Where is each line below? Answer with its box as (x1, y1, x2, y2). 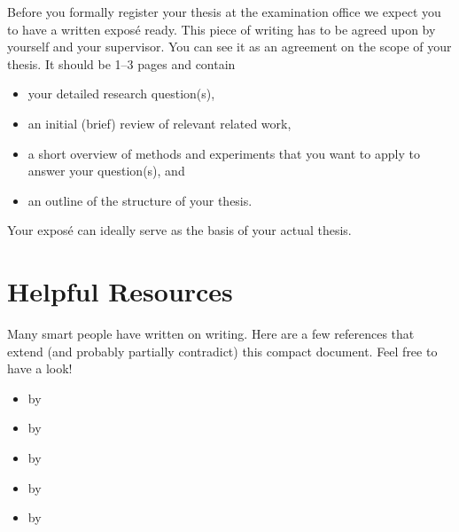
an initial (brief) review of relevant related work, (27, 113, 292, 132)
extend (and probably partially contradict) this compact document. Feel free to (7, 341, 438, 360)
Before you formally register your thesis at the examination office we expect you (7, 3, 441, 20)
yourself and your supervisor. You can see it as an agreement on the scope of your (7, 37, 452, 56)
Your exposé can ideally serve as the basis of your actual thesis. (7, 221, 352, 239)
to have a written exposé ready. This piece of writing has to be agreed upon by (7, 20, 436, 38)
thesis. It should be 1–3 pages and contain (7, 54, 236, 73)
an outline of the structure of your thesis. (27, 191, 253, 209)
